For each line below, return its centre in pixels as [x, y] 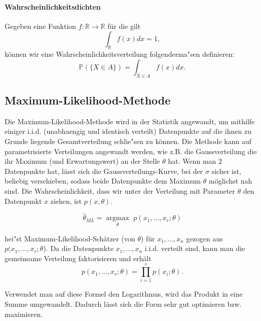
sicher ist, [226, 171]
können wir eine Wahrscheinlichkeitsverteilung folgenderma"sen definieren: [120, 54]
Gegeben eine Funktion [41, 26]
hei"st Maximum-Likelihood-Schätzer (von [70, 238]
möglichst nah [231, 181]
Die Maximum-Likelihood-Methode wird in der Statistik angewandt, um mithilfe [130, 121]
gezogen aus [204, 238]
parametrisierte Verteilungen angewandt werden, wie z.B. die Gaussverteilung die [131, 151]
